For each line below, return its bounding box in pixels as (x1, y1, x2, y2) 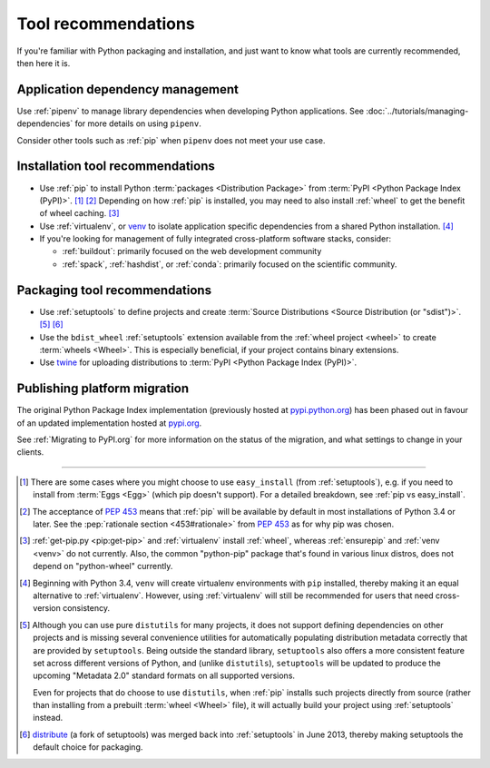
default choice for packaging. (33, 742, 143, 753)
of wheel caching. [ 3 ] (39, 208, 120, 219)
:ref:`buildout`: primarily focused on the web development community (62, 246, 322, 257)
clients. (16, 447, 44, 458)
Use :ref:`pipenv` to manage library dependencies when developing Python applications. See (16, 105, 365, 116)
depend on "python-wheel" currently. (33, 561, 173, 572)
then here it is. (16, 57, 71, 68)
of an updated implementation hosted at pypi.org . (16, 418, 202, 428)
